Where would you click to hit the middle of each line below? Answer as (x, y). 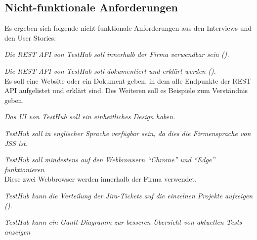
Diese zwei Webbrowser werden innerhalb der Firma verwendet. (101, 179)
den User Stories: (30, 37)
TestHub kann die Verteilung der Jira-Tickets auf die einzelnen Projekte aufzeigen (129, 195)
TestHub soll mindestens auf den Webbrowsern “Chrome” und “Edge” (110, 160)
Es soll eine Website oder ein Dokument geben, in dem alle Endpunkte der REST (128, 80)
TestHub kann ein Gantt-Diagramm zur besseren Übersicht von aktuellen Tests (123, 222)
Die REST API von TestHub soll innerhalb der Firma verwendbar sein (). (117, 54)
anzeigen (18, 231)
